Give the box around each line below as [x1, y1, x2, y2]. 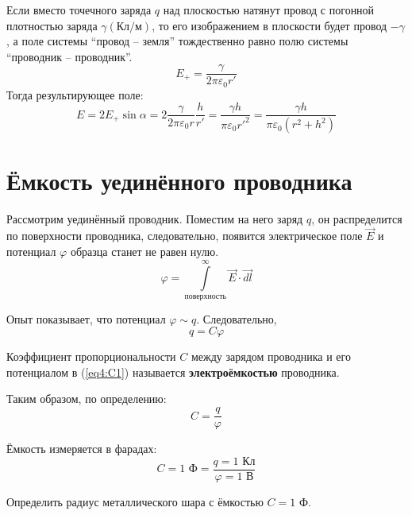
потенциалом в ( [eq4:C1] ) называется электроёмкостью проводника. [6, 363, 340, 380]
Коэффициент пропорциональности [6, 348, 176, 365]
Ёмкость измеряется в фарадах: [6, 440, 157, 457]
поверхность [184, 292, 226, 300]
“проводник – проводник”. [6, 48, 133, 64]
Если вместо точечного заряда [6, 2, 152, 17]
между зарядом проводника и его [191, 348, 351, 365]
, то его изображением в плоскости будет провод [152, 17, 387, 33]
